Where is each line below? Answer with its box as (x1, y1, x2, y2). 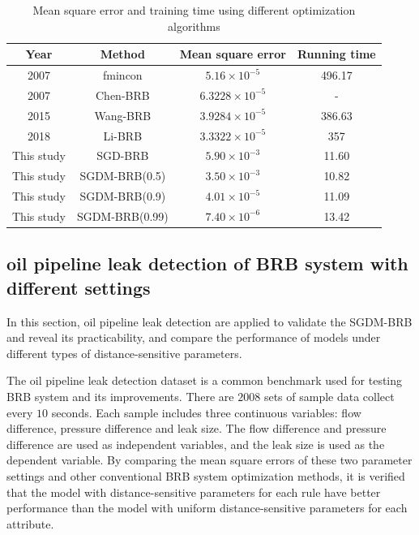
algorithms (168, 17, 220, 34)
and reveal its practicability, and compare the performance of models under (6, 329, 381, 346)
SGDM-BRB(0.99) (76, 207, 169, 224)
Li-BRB (103, 127, 143, 144)
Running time (297, 45, 376, 63)
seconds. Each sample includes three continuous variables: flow (51, 403, 361, 421)
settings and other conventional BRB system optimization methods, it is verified (6, 467, 405, 484)
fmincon (103, 67, 143, 84)
